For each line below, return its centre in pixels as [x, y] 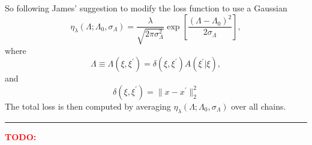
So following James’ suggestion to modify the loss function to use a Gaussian [146, 8]
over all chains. [259, 106]
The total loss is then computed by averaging [88, 106]
